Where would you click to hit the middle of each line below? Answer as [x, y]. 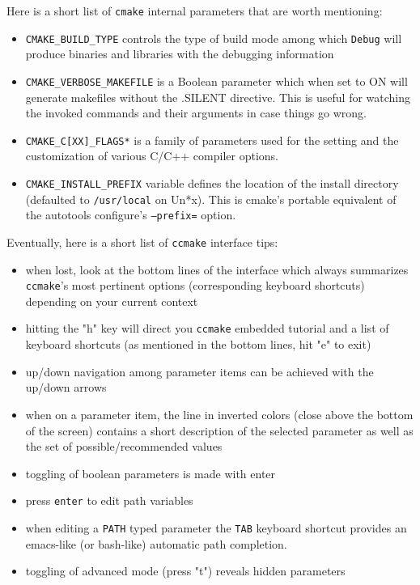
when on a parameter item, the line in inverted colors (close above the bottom [219, 414]
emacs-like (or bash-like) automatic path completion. [156, 543]
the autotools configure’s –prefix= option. [131, 215]
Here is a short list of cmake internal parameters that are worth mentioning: [195, 11]
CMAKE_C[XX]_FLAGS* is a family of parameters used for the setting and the [212, 140]
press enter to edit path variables [109, 500]
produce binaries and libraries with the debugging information [180, 54]
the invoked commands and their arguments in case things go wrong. [196, 113]
